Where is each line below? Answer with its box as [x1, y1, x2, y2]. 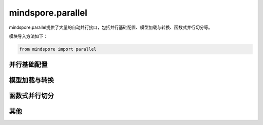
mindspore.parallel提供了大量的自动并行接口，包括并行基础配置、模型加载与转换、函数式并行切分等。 [9, 24, 213, 30]
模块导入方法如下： [9, 33, 48, 39]
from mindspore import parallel [19, 46, 97, 52]
